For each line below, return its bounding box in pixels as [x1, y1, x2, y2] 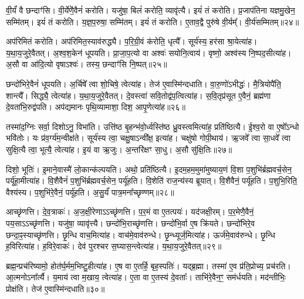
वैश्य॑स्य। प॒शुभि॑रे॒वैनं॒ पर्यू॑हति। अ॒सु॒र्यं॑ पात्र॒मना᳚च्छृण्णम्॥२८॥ [6, 185, 174, 198]
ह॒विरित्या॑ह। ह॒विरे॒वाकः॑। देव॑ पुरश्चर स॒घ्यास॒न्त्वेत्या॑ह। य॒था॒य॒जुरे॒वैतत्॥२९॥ [6, 240, 222, 252]
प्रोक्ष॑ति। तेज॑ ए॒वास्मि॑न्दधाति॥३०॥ [6, 282, 105, 294]
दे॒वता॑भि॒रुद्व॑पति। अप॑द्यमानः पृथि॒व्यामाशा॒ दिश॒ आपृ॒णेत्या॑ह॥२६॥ [6, 101, 185, 113]
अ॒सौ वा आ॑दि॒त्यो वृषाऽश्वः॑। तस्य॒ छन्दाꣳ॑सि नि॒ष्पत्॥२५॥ [6, 58, 167, 70]
